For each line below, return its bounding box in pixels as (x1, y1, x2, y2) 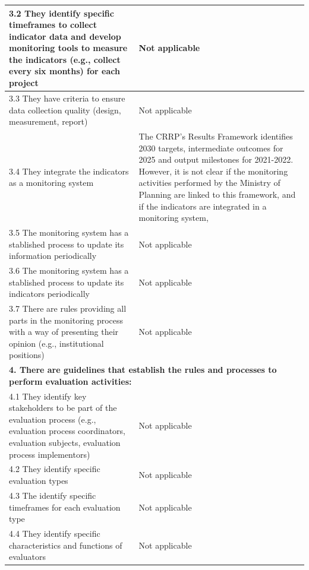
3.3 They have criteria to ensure (9, 91, 125, 104)
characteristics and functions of (9, 539, 122, 551)
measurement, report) (9, 115, 88, 128)
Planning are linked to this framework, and (138, 188, 296, 200)
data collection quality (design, (9, 103, 121, 116)
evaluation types (9, 474, 68, 487)
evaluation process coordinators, (9, 425, 125, 437)
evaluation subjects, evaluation (9, 436, 121, 449)
